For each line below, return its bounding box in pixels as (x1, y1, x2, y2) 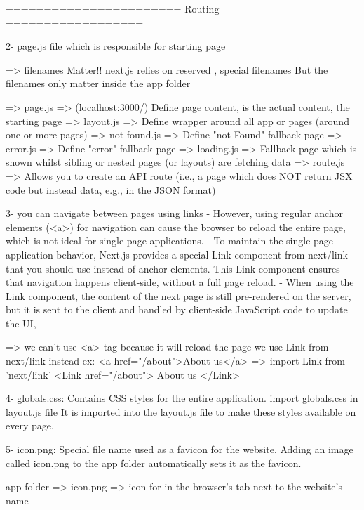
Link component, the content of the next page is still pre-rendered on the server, (6, 288, 351, 303)
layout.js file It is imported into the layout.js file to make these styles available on (6, 404, 356, 419)
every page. (6, 418, 54, 433)
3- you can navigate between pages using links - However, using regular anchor (6, 206, 344, 221)
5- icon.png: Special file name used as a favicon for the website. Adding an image (6, 442, 353, 457)
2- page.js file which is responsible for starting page (6, 39, 226, 53)
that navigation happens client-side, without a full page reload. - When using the (6, 275, 354, 289)
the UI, (6, 315, 36, 330)
